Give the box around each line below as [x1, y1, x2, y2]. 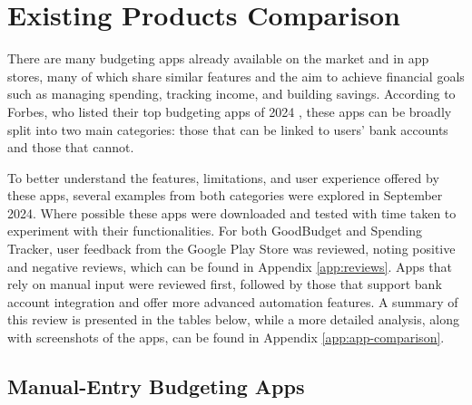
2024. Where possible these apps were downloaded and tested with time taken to [7, 203, 457, 222]
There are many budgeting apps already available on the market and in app [7, 49, 429, 68]
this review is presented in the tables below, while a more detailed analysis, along [7, 310, 459, 329]
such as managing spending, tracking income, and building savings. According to [7, 84, 456, 103]
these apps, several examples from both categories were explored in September [7, 186, 443, 205]
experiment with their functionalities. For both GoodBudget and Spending [7, 221, 422, 240]
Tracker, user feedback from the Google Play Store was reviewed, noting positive [7, 239, 456, 258]
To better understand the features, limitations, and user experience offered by [7, 168, 439, 187]
